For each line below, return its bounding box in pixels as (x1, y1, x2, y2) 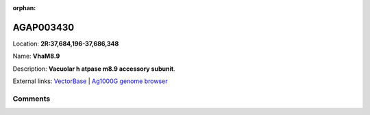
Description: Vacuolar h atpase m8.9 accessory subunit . (12, 65, 175, 73)
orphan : (12, 4, 36, 12)
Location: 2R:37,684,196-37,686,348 (12, 39, 119, 48)
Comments (12, 94, 51, 103)
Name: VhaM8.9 (12, 52, 60, 61)
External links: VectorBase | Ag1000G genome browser (12, 77, 168, 85)
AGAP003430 (12, 21, 75, 33)
